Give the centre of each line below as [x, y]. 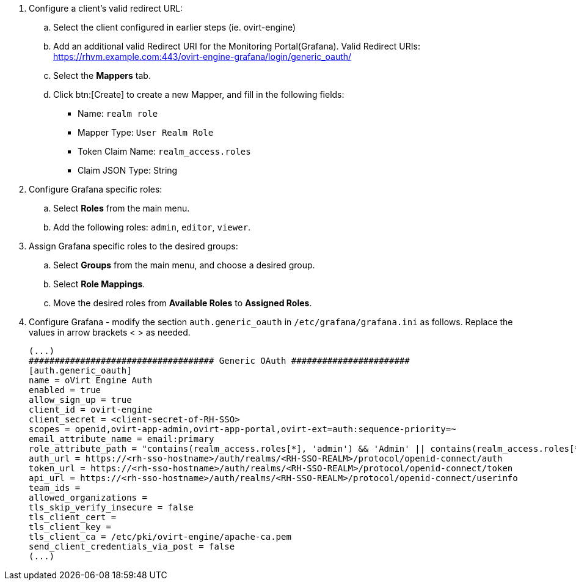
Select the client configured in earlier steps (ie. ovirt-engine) [175, 27]
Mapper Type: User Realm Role [146, 132]
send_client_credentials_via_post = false [132, 546]
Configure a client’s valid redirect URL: [106, 8]
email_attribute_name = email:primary [122, 439]
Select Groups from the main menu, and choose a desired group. [184, 265]
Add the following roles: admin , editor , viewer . [152, 227]
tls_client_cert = [73, 517]
